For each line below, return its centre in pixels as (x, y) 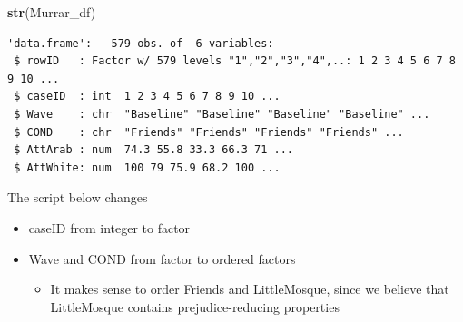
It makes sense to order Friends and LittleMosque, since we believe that (250, 289)
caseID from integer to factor (109, 227)
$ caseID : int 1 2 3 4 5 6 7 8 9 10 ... (147, 97)
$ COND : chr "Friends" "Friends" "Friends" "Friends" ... (209, 132)
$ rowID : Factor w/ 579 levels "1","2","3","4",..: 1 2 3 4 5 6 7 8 (235, 61)
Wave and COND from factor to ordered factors (162, 258)
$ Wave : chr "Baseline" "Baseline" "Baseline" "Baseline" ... (222, 114)
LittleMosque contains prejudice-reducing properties (195, 306)
